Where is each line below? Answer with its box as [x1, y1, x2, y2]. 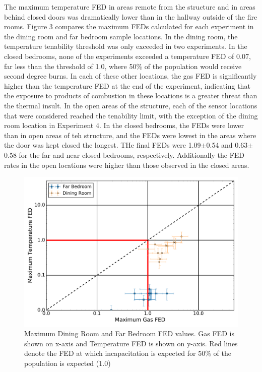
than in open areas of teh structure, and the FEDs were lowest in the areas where [4, 130, 256, 140]
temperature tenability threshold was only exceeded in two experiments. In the [4, 41, 247, 51]
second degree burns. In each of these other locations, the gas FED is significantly [4, 71, 257, 81]
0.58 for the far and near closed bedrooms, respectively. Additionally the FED [4, 149, 245, 160]
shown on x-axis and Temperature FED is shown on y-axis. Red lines [24, 338, 238, 348]
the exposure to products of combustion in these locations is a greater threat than [4, 90, 257, 101]
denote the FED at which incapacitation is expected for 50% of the [24, 348, 231, 358]
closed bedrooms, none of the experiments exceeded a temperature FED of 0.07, [4, 50, 251, 61]
